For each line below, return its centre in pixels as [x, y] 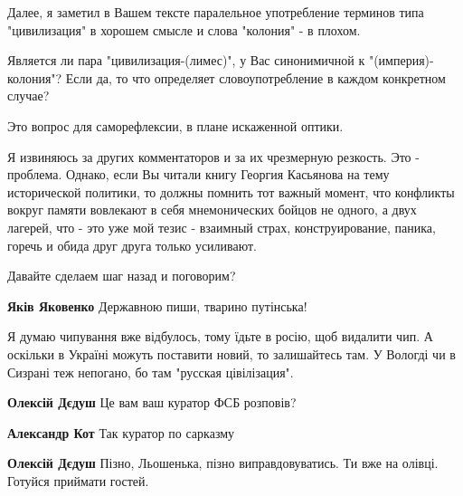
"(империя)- [401, 60]
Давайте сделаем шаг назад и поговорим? [122, 276]
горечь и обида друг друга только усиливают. [132, 245]
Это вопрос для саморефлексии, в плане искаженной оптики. [175, 125]
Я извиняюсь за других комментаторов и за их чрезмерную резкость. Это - [213, 156]
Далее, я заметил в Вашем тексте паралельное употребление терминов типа [216, 12]
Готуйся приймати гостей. [78, 480]
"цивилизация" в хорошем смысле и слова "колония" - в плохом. [184, 29]
